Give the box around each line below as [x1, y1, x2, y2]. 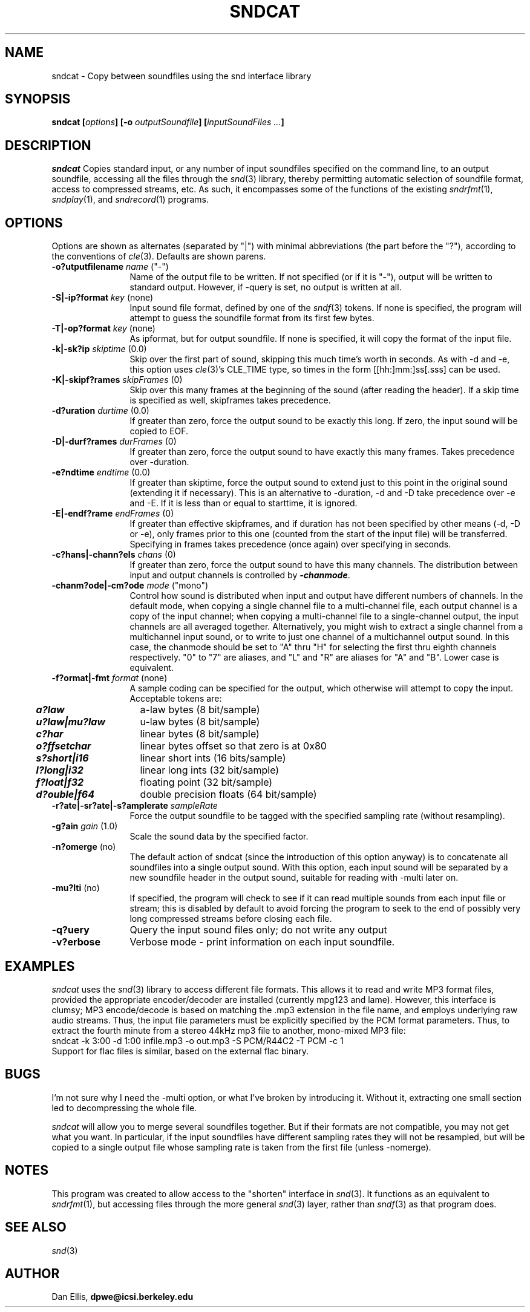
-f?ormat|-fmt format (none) [51, 673, 168, 684]
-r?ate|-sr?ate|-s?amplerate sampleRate [51, 800, 218, 811]
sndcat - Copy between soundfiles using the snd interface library [51, 70, 312, 81]
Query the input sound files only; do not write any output [129, 924, 387, 936]
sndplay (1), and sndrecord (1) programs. [51, 194, 209, 205]
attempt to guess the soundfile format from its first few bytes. [129, 313, 375, 324]
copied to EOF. [129, 426, 189, 437]
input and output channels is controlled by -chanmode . [129, 570, 350, 581]
